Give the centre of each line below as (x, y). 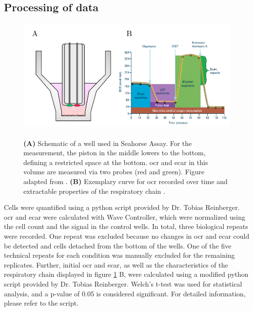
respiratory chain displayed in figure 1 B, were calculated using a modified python (126, 274)
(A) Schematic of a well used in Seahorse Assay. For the (108, 143)
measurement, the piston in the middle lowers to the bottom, (115, 153)
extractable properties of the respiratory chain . (94, 191)
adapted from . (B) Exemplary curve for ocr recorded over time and (126, 181)
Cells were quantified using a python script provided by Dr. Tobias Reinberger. (122, 207)
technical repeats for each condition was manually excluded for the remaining (119, 255)
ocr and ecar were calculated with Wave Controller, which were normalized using (125, 217)
